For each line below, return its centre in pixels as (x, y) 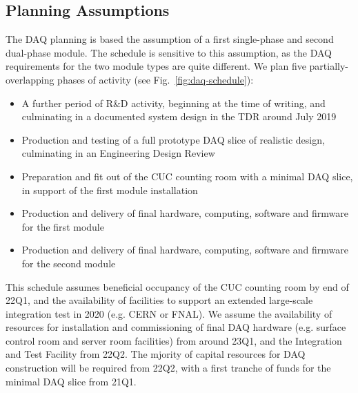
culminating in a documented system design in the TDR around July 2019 (179, 116)
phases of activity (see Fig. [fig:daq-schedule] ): (156, 79)
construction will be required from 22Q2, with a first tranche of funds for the (168, 368)
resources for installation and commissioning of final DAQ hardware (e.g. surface (176, 327)
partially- (329, 66)
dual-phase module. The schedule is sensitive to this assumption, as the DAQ (169, 52)
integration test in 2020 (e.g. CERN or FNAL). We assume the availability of (169, 313)
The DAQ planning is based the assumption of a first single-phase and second (170, 39)
